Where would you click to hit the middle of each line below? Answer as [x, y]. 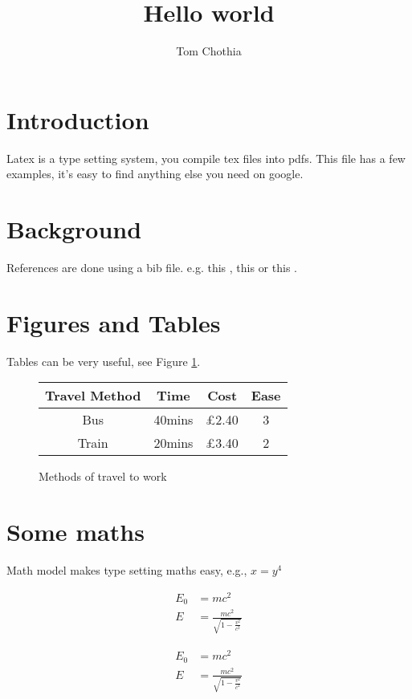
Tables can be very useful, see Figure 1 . [104, 361]
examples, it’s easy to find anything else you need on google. [155, 174]
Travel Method [93, 396]
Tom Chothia [209, 51]
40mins [173, 420]
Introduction [78, 119]
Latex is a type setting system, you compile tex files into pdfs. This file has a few [206, 158]
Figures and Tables [114, 322]
